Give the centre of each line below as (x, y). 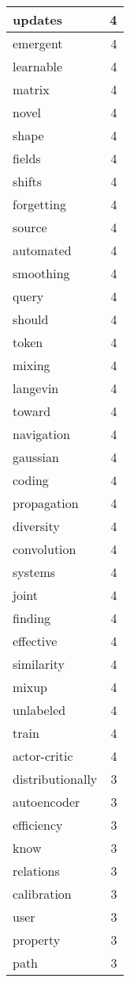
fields (27, 158)
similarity (39, 664)
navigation (41, 434)
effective (35, 641)
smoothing (41, 273)
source (30, 227)
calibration (42, 894)
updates (37, 19)
